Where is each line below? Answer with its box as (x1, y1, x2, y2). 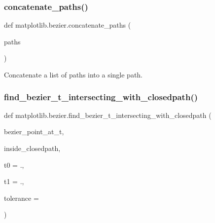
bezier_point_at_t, (4, 126, 64, 137)
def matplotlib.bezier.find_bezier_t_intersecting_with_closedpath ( (4, 110, 212, 120)
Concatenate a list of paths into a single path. (4, 70, 143, 79)
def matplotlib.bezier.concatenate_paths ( (4, 20, 131, 30)
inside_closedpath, (4, 143, 61, 153)
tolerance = (4, 192, 39, 203)
